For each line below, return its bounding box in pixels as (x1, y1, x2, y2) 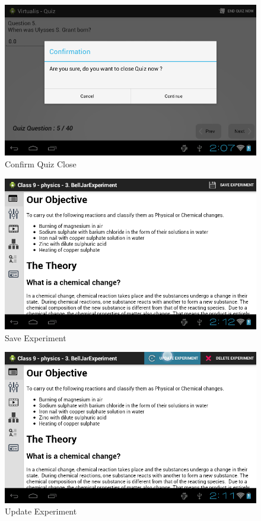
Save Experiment (5, 331, 66, 344)
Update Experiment (5, 505, 77, 517)
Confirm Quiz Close (5, 157, 77, 170)
